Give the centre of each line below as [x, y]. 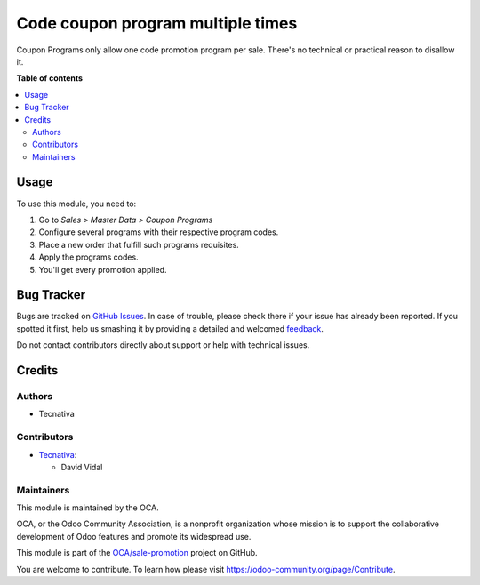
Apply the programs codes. [88, 257]
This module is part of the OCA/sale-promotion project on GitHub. [137, 553]
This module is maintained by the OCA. [88, 508]
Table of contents [50, 78]
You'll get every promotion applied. [103, 269]
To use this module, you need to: [76, 204]
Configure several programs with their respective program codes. [159, 232]
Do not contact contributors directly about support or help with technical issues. [163, 345]
